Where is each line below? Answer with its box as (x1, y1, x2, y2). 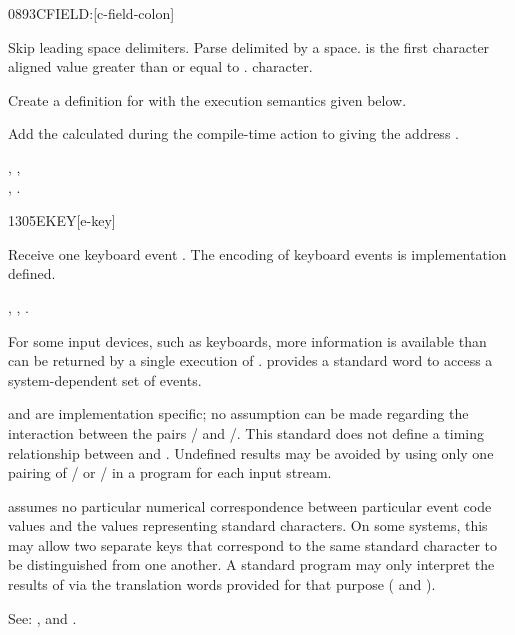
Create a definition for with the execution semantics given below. (8, 89, 407, 110)
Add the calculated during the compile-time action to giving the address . (8, 123, 459, 144)
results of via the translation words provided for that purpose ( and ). (8, 574, 436, 595)
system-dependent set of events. (8, 369, 202, 390)
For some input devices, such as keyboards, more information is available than (8, 330, 487, 351)
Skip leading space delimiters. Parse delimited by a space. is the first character (8, 36, 490, 57)
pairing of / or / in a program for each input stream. (8, 462, 332, 483)
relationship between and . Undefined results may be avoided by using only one (8, 442, 494, 463)
